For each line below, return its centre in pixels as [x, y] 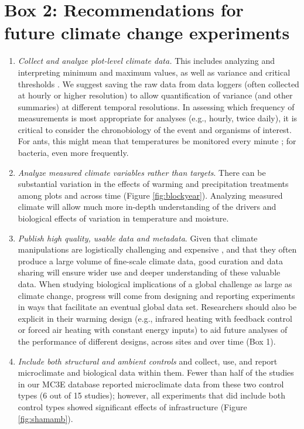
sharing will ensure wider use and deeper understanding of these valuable [149, 272]
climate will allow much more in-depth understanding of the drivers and [147, 207]
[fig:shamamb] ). [45, 418]
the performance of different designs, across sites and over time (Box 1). [147, 341]
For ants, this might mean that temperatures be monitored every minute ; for [157, 141]
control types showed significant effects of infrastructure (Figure [132, 406]
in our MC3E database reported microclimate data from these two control [151, 384]
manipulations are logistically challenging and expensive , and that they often [157, 249]
